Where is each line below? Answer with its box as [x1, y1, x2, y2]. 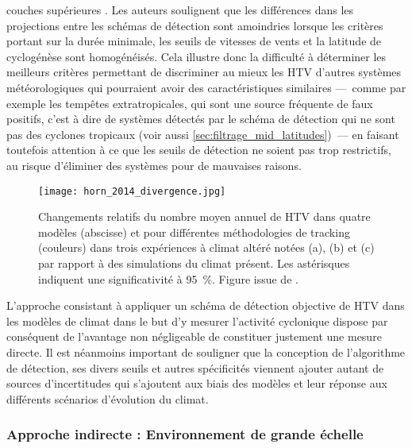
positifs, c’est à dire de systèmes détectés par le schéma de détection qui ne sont [6, 110, 395, 127]
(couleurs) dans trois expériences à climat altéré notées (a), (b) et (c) [38, 239, 375, 256]
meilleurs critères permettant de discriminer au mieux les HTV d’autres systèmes [6, 64, 402, 80]
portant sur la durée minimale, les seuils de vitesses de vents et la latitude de [6, 33, 382, 49]
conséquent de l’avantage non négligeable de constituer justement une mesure [6, 328, 382, 345]
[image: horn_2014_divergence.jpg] [38, 185, 226, 197]
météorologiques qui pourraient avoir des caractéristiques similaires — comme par [6, 79, 406, 95]
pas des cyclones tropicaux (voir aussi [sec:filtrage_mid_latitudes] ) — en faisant [6, 126, 399, 142]
